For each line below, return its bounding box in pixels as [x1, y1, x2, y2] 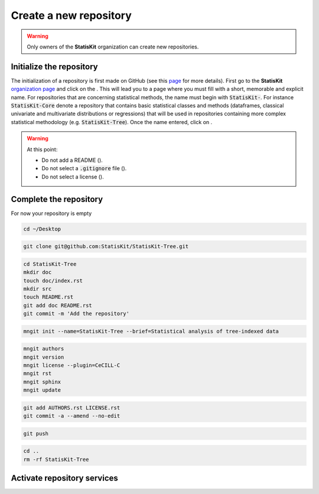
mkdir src [23, 285, 52, 292]
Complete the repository [11, 194, 103, 204]
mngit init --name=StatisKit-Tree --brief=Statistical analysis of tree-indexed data [23, 328, 279, 334]
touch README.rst [23, 294, 74, 301]
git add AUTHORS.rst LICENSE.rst [23, 404, 121, 411]
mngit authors [23, 346, 64, 352]
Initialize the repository [11, 61, 99, 71]
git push [23, 430, 49, 437]
